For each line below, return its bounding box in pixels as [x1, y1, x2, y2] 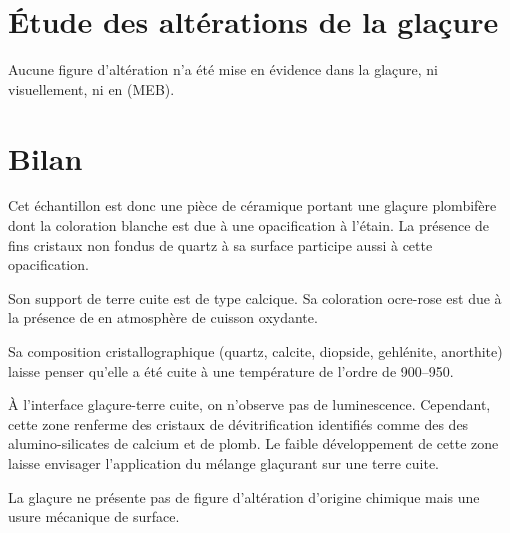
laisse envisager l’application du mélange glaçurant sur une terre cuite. [8, 452, 440, 473]
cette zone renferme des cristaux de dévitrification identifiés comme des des [8, 413, 469, 434]
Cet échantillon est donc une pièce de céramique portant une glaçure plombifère [8, 195, 497, 216]
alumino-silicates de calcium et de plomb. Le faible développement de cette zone [8, 433, 499, 454]
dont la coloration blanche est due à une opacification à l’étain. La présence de [8, 215, 490, 236]
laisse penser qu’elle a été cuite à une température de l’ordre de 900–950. [8, 360, 454, 381]
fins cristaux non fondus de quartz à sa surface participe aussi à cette [8, 234, 433, 255]
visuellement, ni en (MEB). [8, 78, 175, 99]
